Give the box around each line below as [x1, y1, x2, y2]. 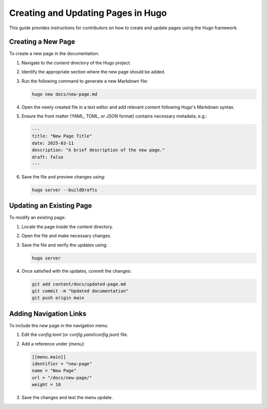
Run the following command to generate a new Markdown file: [21, 78, 148, 84]
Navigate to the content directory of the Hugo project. [21, 59, 131, 65]
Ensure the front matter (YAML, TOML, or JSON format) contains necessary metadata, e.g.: [21, 113, 207, 119]
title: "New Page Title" [32, 133, 92, 139]
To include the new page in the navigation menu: [9, 322, 108, 328]
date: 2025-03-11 [32, 140, 74, 146]
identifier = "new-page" [32, 361, 92, 366]
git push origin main [32, 295, 85, 301]
